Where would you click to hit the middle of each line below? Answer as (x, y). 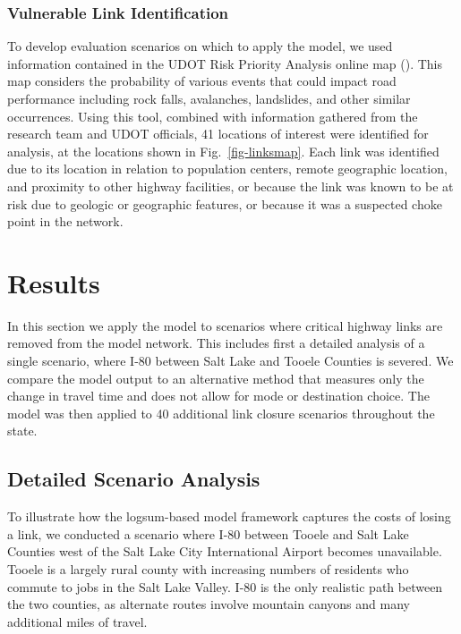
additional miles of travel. (77, 621)
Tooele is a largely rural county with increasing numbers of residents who (208, 569)
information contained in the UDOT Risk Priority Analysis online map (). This (225, 63)
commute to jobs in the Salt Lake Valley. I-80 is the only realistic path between (225, 586)
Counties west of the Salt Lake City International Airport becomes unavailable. (225, 551)
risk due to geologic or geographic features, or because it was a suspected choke (225, 203)
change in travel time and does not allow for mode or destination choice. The (218, 396)
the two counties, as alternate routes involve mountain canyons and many (209, 604)
